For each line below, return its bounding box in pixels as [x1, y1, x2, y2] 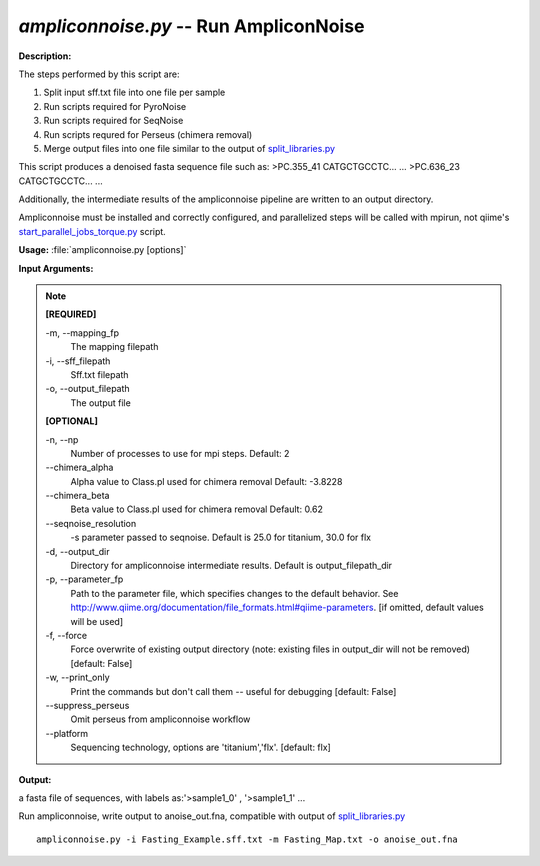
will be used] [70, 615, 124, 627]
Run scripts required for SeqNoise [43, 115, 184, 127]
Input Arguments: [18, 262, 94, 274]
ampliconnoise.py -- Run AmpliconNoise [18, 15, 365, 37]
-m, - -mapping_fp [45, 326, 120, 339]
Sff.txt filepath [70, 368, 129, 380]
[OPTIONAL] [45, 415, 99, 427]
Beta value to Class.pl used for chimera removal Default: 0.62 [70, 503, 324, 515]
